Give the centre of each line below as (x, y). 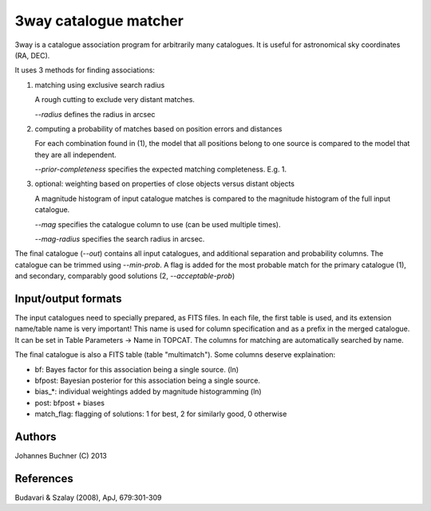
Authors (36, 437)
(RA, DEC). (32, 55)
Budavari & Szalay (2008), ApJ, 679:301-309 (89, 497)
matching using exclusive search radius (100, 85)
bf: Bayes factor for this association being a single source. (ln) (137, 369)
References (44, 478)
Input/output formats (68, 299)
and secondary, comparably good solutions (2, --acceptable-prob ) (125, 276)
